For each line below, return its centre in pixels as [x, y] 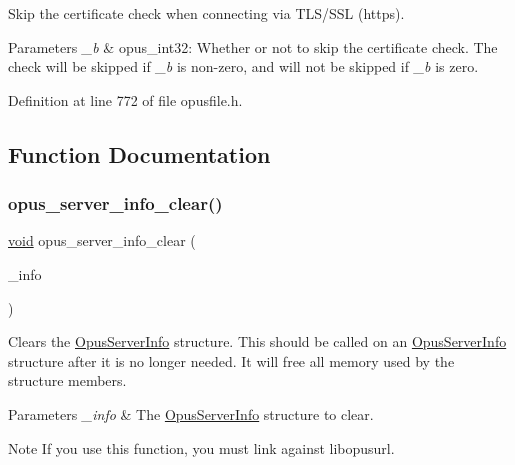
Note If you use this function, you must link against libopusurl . [201, 447]
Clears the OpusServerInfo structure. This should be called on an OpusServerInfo [257, 341]
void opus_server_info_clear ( [102, 240]
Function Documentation [139, 153]
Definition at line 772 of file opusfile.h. [125, 99]
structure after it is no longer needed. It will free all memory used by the [231, 360]
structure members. [67, 380]
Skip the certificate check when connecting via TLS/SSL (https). [206, 13]
